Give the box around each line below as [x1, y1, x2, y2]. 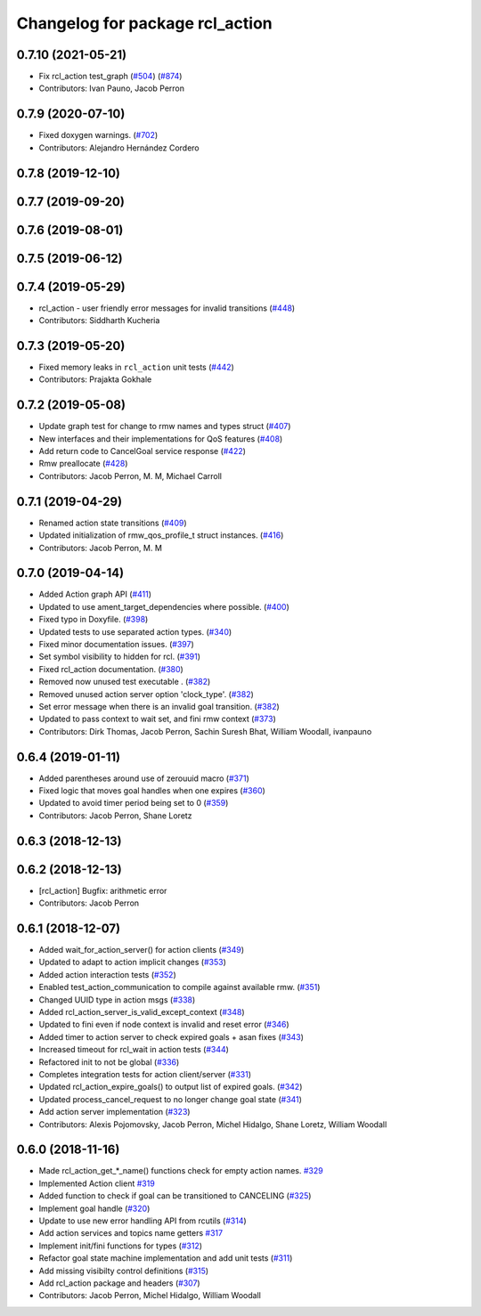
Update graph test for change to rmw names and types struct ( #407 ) [38, 421, 291, 432]
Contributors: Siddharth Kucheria [38, 315, 160, 326]
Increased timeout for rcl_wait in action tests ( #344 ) [38, 1044, 229, 1055]
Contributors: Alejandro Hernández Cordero [38, 142, 200, 153]
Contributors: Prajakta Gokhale [38, 374, 152, 385]
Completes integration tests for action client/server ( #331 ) [38, 1068, 251, 1079]
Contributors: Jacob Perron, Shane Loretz [38, 810, 192, 821]
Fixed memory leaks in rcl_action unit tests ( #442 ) [38, 361, 235, 373]
